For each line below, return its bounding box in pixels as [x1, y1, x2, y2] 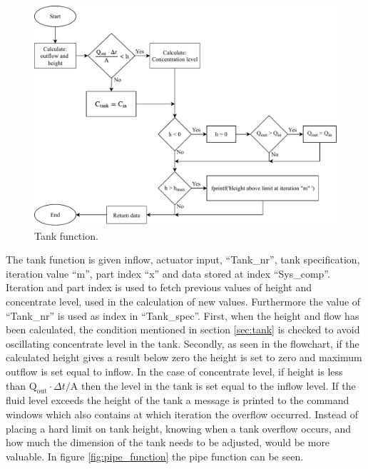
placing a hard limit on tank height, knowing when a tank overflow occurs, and [6, 420, 352, 435]
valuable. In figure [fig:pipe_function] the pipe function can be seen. [6, 448, 304, 463]
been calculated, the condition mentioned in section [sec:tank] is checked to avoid [6, 322, 360, 337]
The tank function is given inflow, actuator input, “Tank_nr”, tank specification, [6, 252, 360, 267]
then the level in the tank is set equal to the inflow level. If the [81, 378, 356, 393]
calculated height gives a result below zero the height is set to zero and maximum [6, 350, 362, 365]
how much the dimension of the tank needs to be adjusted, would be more [6, 435, 330, 450]
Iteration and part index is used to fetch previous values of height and [6, 280, 312, 295]
